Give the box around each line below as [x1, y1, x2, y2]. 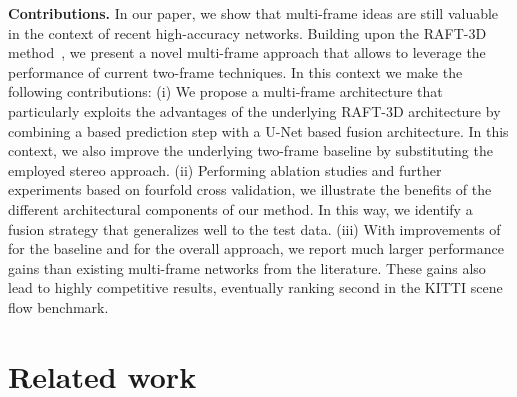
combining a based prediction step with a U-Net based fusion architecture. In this [8, 120, 509, 141]
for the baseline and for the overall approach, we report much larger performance [8, 238, 504, 259]
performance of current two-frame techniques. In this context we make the [8, 61, 463, 82]
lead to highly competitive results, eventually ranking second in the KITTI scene [8, 277, 503, 298]
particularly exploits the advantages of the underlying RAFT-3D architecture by [8, 100, 501, 121]
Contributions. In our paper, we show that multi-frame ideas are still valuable [8, 3, 499, 23]
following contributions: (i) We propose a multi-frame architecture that [8, 81, 443, 102]
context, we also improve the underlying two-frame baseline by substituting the [8, 140, 493, 161]
